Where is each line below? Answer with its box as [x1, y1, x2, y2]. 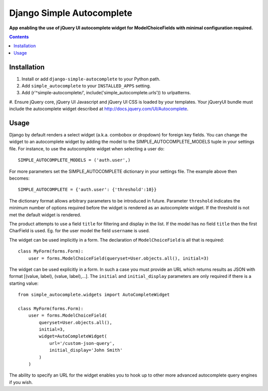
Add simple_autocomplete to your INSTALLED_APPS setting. [21, 83, 151, 89]
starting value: [9, 280, 39, 286]
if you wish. [9, 379, 33, 385]
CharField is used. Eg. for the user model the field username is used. [9, 228, 150, 234]
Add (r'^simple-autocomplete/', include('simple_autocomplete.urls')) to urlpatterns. [21, 90, 191, 96]
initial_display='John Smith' [49, 347, 123, 353]
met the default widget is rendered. [9, 211, 81, 218]
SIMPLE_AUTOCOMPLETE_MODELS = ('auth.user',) [18, 157, 131, 163]
